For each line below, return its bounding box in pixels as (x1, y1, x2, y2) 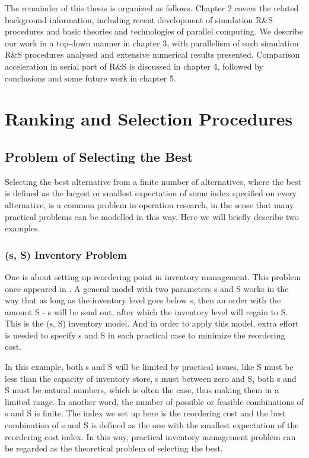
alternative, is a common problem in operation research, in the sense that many (5, 198, 294, 211)
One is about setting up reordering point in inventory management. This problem (5, 270, 301, 283)
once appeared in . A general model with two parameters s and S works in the (5, 282, 289, 294)
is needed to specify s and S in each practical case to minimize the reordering (5, 328, 285, 341)
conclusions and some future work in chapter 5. (5, 71, 176, 84)
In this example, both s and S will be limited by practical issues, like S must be (5, 360, 294, 373)
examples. (5, 222, 40, 234)
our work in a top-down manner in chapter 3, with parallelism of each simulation (5, 36, 299, 49)
